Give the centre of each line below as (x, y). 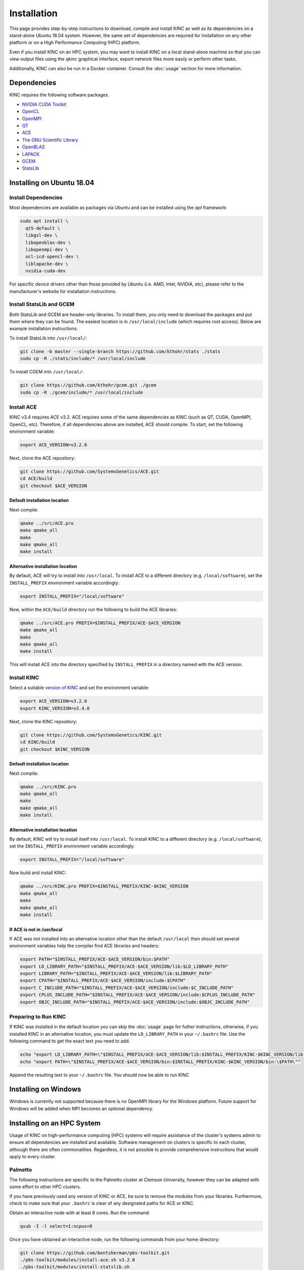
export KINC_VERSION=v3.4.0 (55, 708)
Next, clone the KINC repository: (43, 721)
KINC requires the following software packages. (59, 95)
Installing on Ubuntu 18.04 (52, 183)
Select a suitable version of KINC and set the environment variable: (79, 688)
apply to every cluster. (33, 1156)
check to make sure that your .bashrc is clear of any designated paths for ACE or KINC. (102, 1203)
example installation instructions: (44, 329)
